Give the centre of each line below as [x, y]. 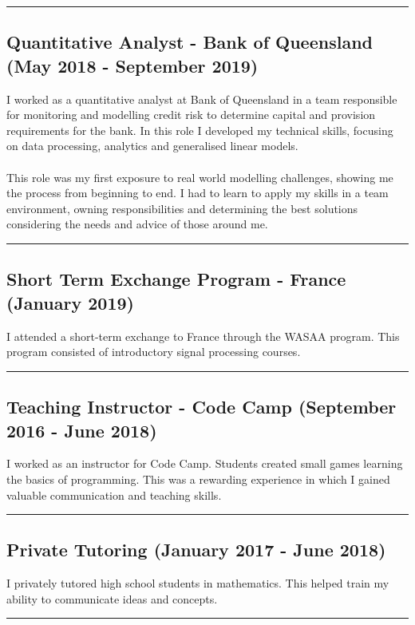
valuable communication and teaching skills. [114, 494]
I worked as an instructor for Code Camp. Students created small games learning [205, 463]
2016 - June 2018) [82, 430]
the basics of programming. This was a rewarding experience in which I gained [198, 479]
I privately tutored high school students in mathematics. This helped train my [198, 583]
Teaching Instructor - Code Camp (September [202, 407]
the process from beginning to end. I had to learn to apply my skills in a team [198, 193]
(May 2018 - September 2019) [132, 65]
